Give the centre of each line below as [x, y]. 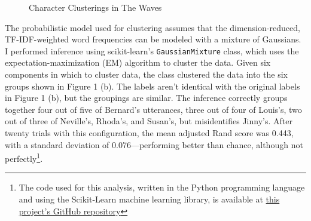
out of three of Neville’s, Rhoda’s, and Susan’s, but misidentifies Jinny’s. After [149, 121]
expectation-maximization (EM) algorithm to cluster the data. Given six [138, 62]
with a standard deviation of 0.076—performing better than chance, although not [154, 144]
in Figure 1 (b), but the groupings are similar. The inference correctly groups [146, 98]
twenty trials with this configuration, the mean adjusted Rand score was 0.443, [149, 133]
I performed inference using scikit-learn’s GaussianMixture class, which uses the [152, 50]
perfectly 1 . [24, 157]
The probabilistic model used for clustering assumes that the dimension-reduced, [153, 27]
